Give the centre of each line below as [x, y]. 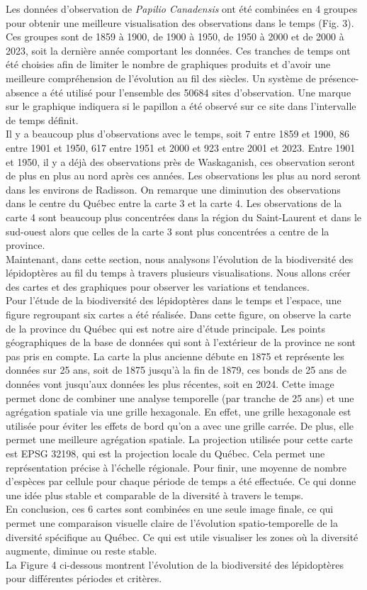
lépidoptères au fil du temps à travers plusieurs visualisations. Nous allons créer [178, 273]
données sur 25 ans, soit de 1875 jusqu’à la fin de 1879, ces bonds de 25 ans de [176, 370]
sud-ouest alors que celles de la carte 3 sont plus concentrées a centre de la [168, 231]
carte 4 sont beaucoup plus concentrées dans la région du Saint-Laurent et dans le [183, 217]
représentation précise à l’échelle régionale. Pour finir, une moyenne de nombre [176, 467]
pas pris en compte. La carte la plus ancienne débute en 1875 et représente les [175, 356]
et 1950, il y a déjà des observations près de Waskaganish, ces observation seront [181, 161]
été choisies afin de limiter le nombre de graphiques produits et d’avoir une [168, 64]
